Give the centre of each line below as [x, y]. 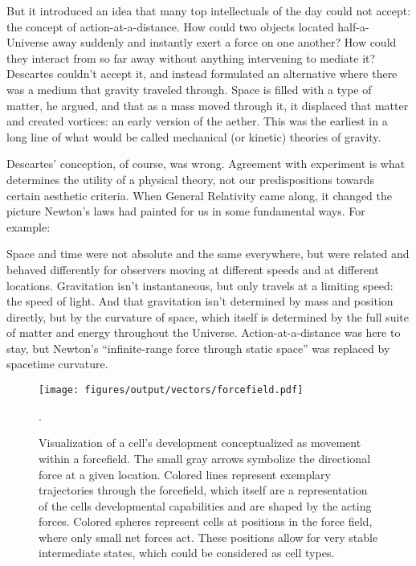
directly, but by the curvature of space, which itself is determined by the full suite [208, 316]
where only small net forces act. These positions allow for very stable [208, 537]
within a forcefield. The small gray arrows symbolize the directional [205, 458]
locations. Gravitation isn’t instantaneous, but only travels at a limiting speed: [200, 285]
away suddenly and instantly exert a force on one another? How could [224, 42]
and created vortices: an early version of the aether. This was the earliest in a [197, 121]
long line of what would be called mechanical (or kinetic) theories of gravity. [194, 136]
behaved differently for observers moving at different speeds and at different [193, 269]
